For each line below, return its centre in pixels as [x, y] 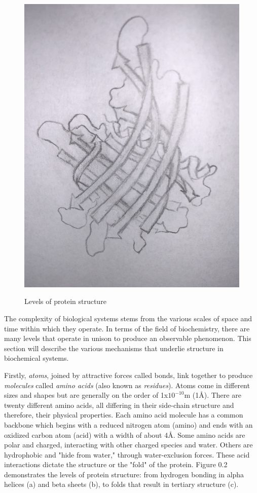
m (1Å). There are [213, 395]
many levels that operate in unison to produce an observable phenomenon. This [128, 338]
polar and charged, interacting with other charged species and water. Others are [128, 445]
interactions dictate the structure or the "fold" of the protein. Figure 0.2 [116, 464]
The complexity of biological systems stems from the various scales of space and [128, 318]
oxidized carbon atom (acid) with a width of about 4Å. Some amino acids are [125, 434]
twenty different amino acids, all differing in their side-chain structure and [119, 405]
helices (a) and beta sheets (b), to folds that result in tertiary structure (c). [121, 484]
